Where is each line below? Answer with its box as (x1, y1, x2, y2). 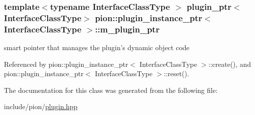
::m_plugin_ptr (95, 23, 160, 35)
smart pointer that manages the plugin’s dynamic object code (4, 42, 190, 53)
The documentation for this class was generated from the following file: (4, 85, 218, 95)
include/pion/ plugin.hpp (4, 101, 78, 112)
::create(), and (208, 58, 251, 69)
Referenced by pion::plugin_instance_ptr (4, 58, 128, 69)
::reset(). (164, 68, 189, 79)
